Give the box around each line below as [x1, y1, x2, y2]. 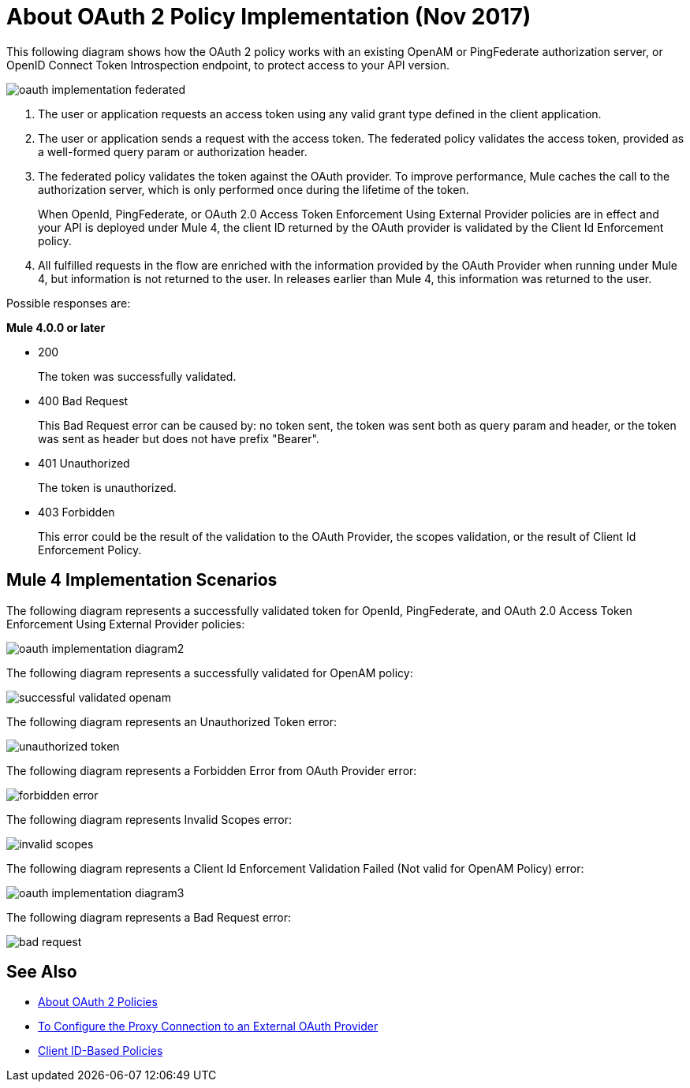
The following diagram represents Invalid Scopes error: [6, 812, 293, 826]
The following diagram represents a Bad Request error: [6, 910, 292, 924]
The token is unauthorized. [38, 480, 177, 494]
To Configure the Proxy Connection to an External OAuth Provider [38, 1019, 379, 1034]
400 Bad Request [38, 393, 129, 408]
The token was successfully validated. [38, 369, 237, 383]
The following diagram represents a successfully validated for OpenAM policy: [6, 665, 413, 680]
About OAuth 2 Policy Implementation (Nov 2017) [6, 3, 531, 30]
